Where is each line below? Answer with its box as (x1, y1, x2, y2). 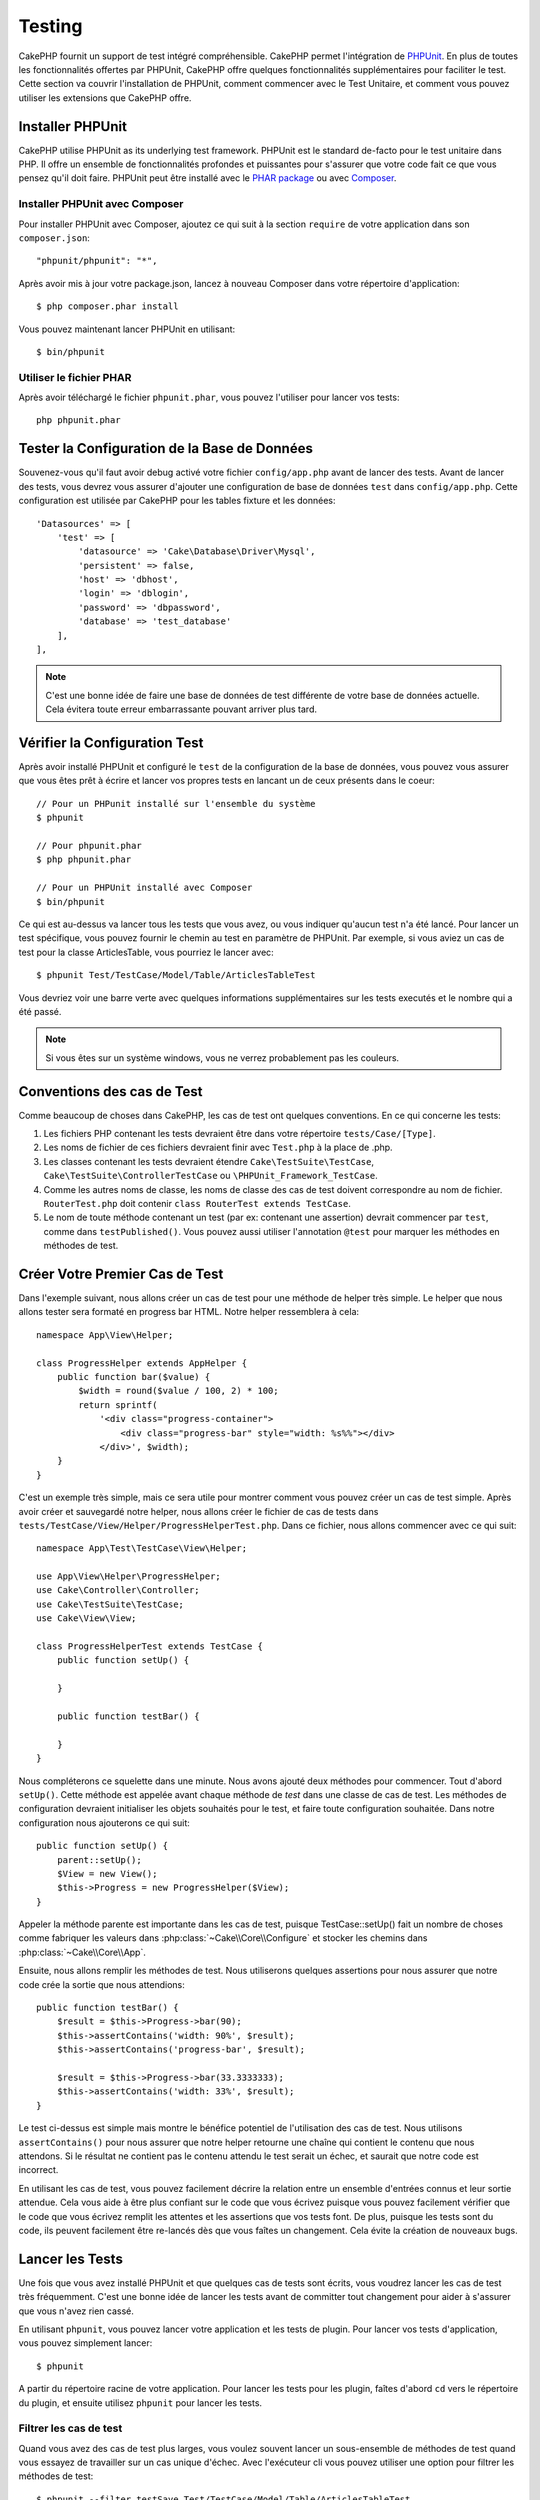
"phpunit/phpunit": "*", (36, 255, 158, 267)
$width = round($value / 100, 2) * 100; (78, 1385, 279, 1397)
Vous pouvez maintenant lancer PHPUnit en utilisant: (18, 323, 236, 335)
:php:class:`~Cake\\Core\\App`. (18, 1946, 147, 1958)
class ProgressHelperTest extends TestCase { (36, 1641, 264, 1652)
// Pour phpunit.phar (36, 840, 142, 852)
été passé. (18, 1005, 62, 1017)
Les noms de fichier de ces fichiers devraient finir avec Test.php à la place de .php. (43, 1141, 394, 1154)
